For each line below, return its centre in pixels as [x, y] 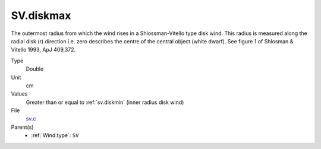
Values [19, 94]
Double [35, 69]
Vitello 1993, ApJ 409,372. [43, 50]
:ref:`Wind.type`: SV [55, 135]
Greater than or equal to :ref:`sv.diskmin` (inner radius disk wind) [105, 102]
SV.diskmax [41, 15]
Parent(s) [22, 127]
